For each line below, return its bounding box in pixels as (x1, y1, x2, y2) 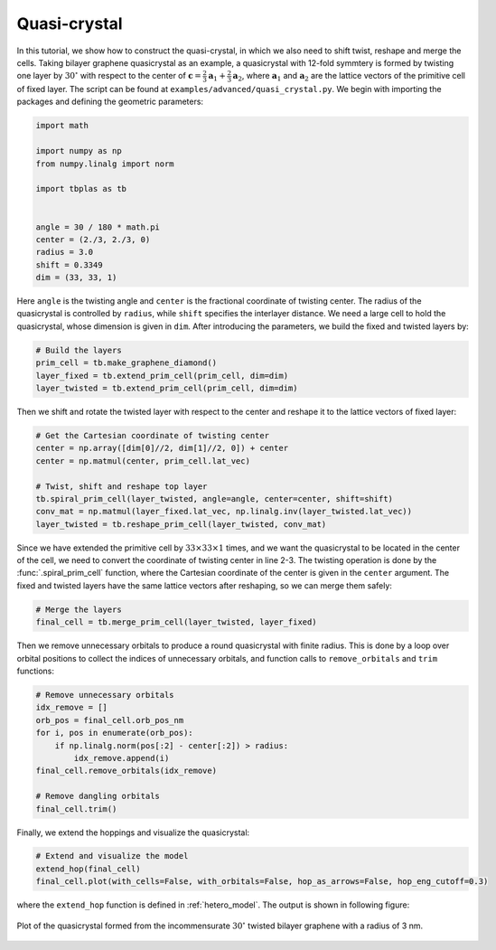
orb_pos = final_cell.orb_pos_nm (35, 715, 184, 725)
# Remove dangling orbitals (35, 791, 160, 802)
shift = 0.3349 (35, 259, 103, 270)
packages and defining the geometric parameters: (16, 96, 203, 108)
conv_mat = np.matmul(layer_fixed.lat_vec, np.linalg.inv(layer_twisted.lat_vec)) (35, 506, 413, 517)
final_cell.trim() (35, 804, 117, 814)
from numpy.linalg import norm (35, 158, 175, 169)
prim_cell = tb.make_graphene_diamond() (35, 358, 217, 368)
